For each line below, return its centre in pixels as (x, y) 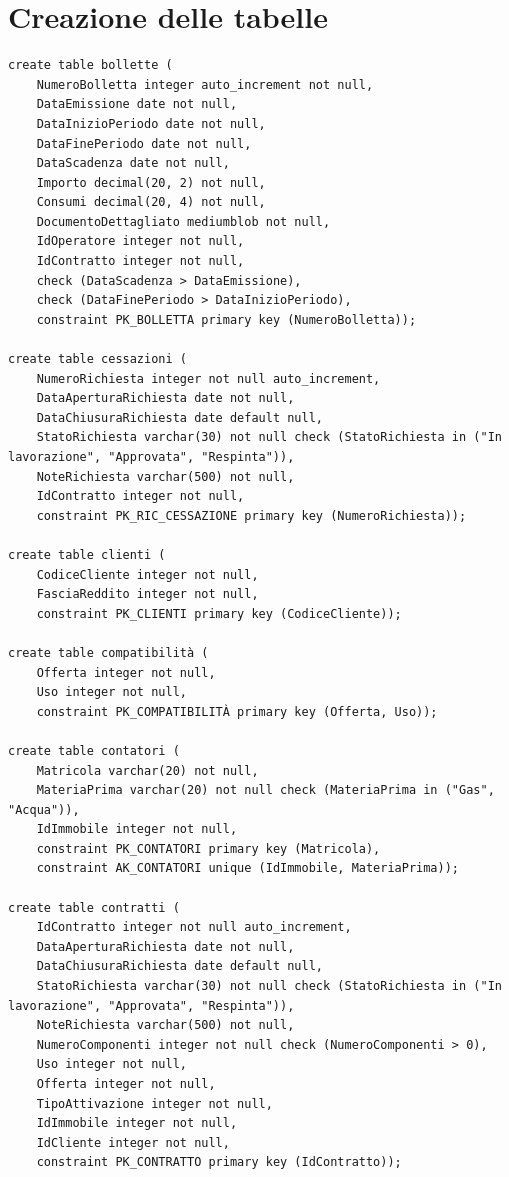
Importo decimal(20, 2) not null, (151, 182)
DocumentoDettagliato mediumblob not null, (183, 221)
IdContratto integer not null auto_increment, (194, 927)
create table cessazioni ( (97, 359)
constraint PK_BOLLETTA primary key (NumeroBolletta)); (226, 319)
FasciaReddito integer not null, (147, 594)
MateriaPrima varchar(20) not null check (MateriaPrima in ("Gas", (265, 790)
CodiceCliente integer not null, (147, 574)
